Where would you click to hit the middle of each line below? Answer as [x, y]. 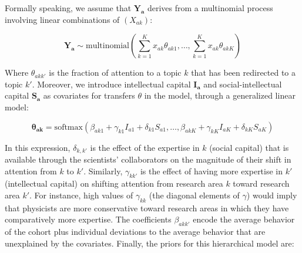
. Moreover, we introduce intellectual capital [111, 84]
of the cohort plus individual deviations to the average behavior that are [135, 232]
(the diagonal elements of [194, 195]
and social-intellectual [243, 84]
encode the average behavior [244, 219]
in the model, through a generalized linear [220, 95]
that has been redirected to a [244, 72]
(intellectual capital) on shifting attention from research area [114, 183]
